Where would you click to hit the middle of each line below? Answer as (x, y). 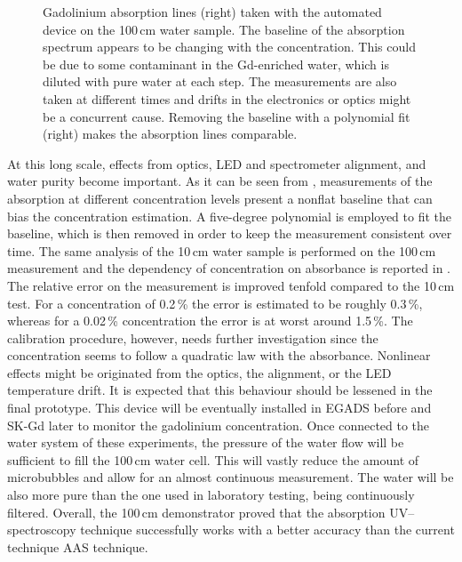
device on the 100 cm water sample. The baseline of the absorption (224, 29)
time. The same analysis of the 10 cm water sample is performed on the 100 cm (222, 250)
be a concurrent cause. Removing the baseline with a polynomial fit (227, 116)
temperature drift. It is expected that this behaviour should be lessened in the (220, 390)
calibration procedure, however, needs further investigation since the (193, 337)
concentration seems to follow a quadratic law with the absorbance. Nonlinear (219, 355)
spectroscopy (42, 530)
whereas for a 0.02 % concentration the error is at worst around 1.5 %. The (210, 321)
